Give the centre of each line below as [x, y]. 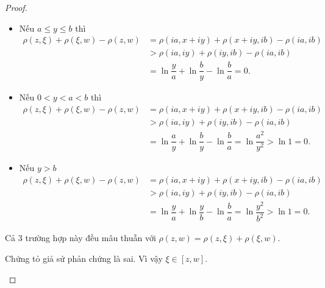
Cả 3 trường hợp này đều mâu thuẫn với [80, 238]
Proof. [16, 7]
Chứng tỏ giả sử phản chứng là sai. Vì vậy [84, 258]
